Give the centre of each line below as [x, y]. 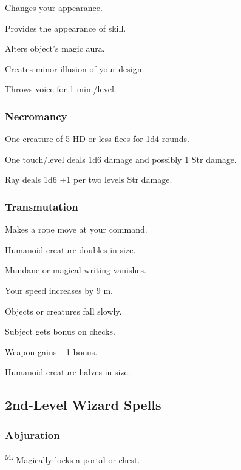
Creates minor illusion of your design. [75, 68]
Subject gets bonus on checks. [60, 331]
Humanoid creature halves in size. [68, 372]
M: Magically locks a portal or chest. [73, 458]
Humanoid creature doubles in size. [70, 249]
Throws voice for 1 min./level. [61, 89]
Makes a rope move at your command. [76, 229]
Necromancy [36, 116]
